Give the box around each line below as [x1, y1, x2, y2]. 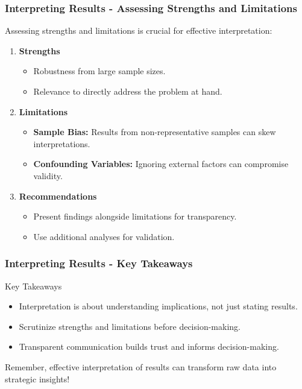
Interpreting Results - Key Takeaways [5, 256, 193, 271]
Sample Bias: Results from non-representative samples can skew [33, 125, 276, 138]
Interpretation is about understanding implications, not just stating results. [19, 300, 298, 312]
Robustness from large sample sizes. [33, 65, 166, 77]
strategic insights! [5, 372, 70, 385]
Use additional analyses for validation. [33, 230, 175, 242]
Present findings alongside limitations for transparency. [33, 210, 237, 223]
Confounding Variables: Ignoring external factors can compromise [33, 157, 289, 170]
